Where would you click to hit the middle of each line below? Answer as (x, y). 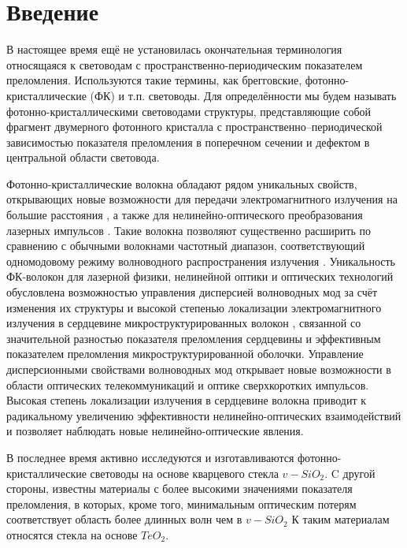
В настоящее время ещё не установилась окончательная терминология (174, 49)
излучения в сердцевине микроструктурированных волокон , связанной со (184, 323)
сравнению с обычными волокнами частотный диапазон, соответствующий (186, 246)
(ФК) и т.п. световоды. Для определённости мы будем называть (243, 95)
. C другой (350, 473)
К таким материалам (340, 519)
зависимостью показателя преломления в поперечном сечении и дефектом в (188, 142)
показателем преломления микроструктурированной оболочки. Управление (185, 354)
